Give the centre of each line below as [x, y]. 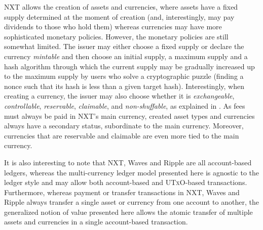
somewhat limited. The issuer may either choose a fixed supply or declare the [124, 46]
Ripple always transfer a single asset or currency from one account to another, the [131, 202]
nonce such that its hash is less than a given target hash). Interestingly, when [124, 86]
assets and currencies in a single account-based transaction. [96, 222]
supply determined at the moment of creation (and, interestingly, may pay [119, 16]
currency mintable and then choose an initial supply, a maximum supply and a [126, 56]
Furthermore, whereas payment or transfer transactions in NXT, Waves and [122, 192]
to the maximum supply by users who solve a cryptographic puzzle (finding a [124, 76]
